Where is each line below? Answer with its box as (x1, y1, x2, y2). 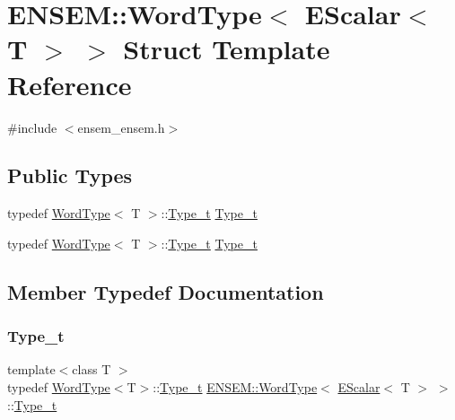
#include (7, 118, 57, 136)
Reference (7, 66, 132, 102)
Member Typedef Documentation (7, 277, 324, 305)
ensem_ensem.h (77, 118, 165, 136)
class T (72, 360, 111, 379)
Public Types (7, 162, 133, 189)
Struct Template (123, 31, 330, 67)
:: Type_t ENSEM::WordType (153, 378, 318, 397)
